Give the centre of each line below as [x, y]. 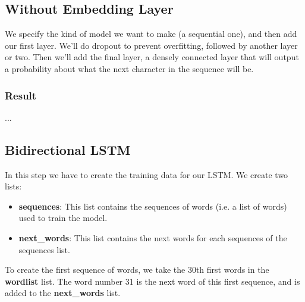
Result [21, 95]
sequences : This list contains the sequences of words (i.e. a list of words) [153, 206]
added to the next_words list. [63, 293]
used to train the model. [63, 218]
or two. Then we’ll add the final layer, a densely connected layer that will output [152, 57]
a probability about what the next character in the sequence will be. [129, 68]
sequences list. [44, 249]
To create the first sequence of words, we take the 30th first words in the [137, 270]
